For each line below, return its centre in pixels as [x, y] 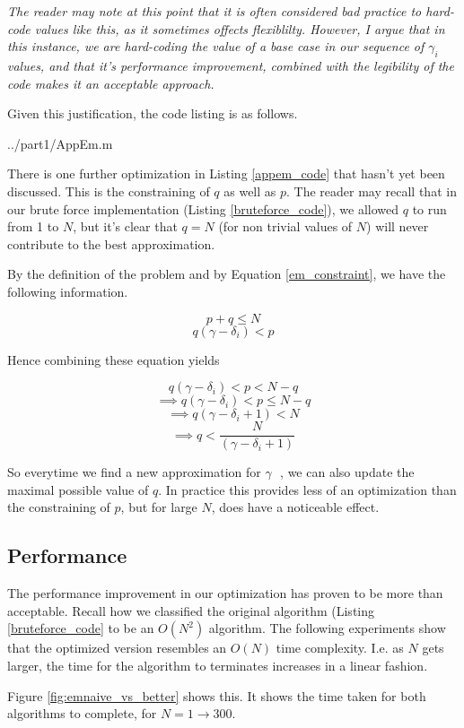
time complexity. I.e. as [340, 648]
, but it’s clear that [125, 226]
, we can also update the [347, 472]
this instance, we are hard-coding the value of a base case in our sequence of [216, 46]
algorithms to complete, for [82, 713]
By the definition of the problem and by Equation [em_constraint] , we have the [227, 274]
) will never [398, 226]
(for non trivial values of [285, 226]
